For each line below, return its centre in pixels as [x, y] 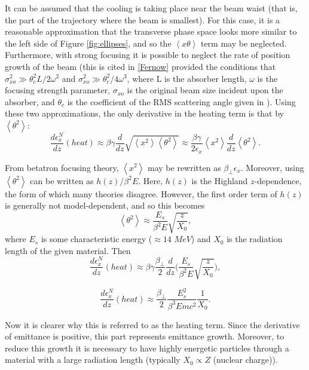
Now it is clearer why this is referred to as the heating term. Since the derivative [152, 324]
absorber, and [30, 101]
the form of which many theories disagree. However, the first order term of [141, 193]
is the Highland [220, 180]
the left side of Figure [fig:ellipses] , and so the [88, 43]
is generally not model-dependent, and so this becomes [105, 205]
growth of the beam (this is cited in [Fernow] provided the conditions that [140, 66]
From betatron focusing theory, [62, 167]
